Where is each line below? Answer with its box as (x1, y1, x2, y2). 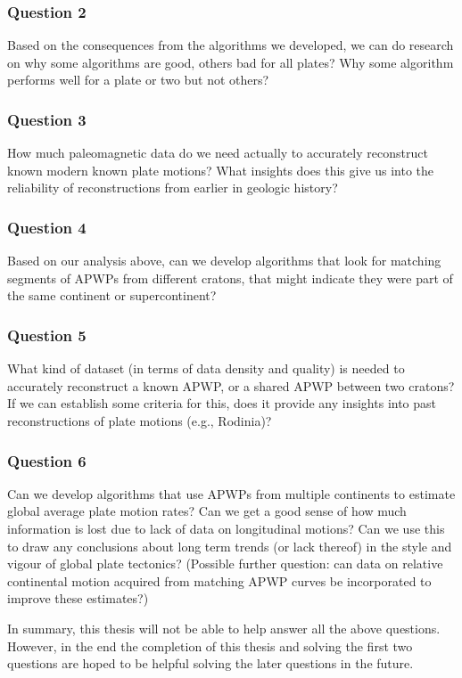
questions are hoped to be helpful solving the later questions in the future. (7, 654, 414, 673)
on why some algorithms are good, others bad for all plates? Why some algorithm (7, 53, 454, 71)
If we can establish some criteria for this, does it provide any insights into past (7, 394, 437, 413)
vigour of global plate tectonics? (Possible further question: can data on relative (7, 554, 443, 573)
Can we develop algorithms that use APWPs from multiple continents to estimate (7, 484, 456, 502)
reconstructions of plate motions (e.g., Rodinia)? (7, 412, 272, 429)
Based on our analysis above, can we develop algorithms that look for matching (7, 251, 441, 270)
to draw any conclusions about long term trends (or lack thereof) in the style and (7, 536, 452, 555)
